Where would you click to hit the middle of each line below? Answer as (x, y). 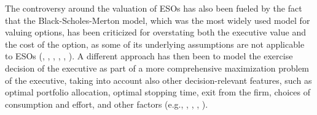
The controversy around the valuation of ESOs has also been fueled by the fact (154, 8)
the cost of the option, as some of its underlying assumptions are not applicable (155, 44)
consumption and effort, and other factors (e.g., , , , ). (107, 104)
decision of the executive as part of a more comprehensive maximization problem (157, 68)
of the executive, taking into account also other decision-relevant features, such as (158, 80)
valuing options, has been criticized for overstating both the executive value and (155, 32)
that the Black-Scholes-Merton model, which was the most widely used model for (158, 20)
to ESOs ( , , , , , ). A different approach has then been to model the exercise (149, 56)
